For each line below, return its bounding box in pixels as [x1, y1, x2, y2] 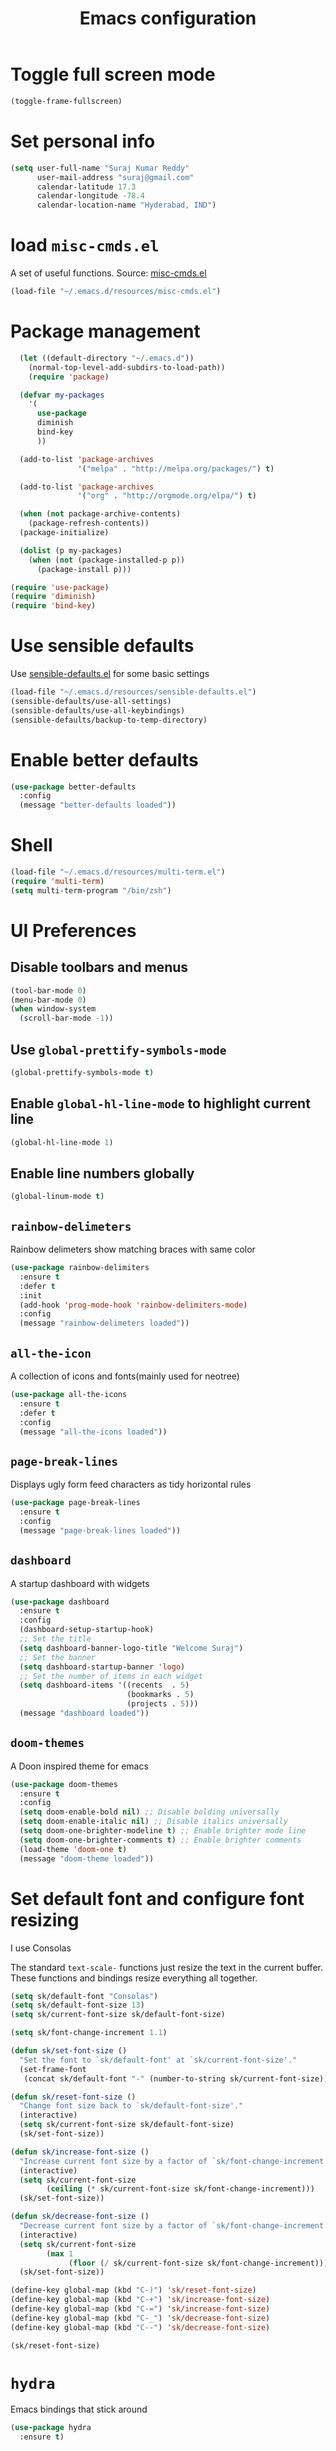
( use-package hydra [10, 2423, 92, 2433]
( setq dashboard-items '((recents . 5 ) [19, 1680, 190, 1691]
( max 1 [46, 2248, 74, 2259]
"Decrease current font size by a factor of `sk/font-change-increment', [19, 2221, 333, 2231]
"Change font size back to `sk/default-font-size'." [19, 2101, 244, 2111]
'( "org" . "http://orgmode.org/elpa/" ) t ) [77, 491, 257, 501]
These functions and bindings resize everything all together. [10, 1972, 258, 1984]
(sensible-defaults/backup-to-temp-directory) [10, 715, 208, 725]
